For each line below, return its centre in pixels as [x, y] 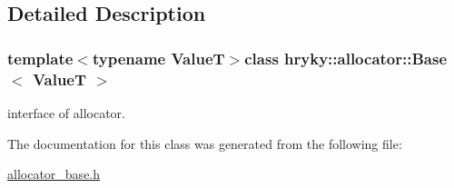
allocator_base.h [54, 174]
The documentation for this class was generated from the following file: [205, 143]
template [40, 58]
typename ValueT [158, 58]
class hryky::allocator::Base [346, 58]
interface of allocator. [66, 112]
